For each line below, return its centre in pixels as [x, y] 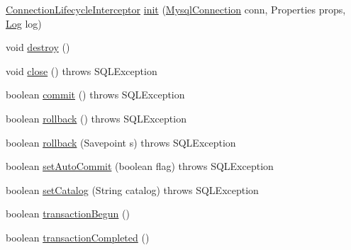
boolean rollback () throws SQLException [96, 118]
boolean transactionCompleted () [78, 237]
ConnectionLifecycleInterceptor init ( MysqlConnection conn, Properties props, [176, 9]
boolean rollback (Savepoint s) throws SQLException [121, 142]
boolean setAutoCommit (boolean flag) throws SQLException [140, 166]
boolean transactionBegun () [68, 214]
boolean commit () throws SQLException [95, 95]
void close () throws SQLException [82, 70]
